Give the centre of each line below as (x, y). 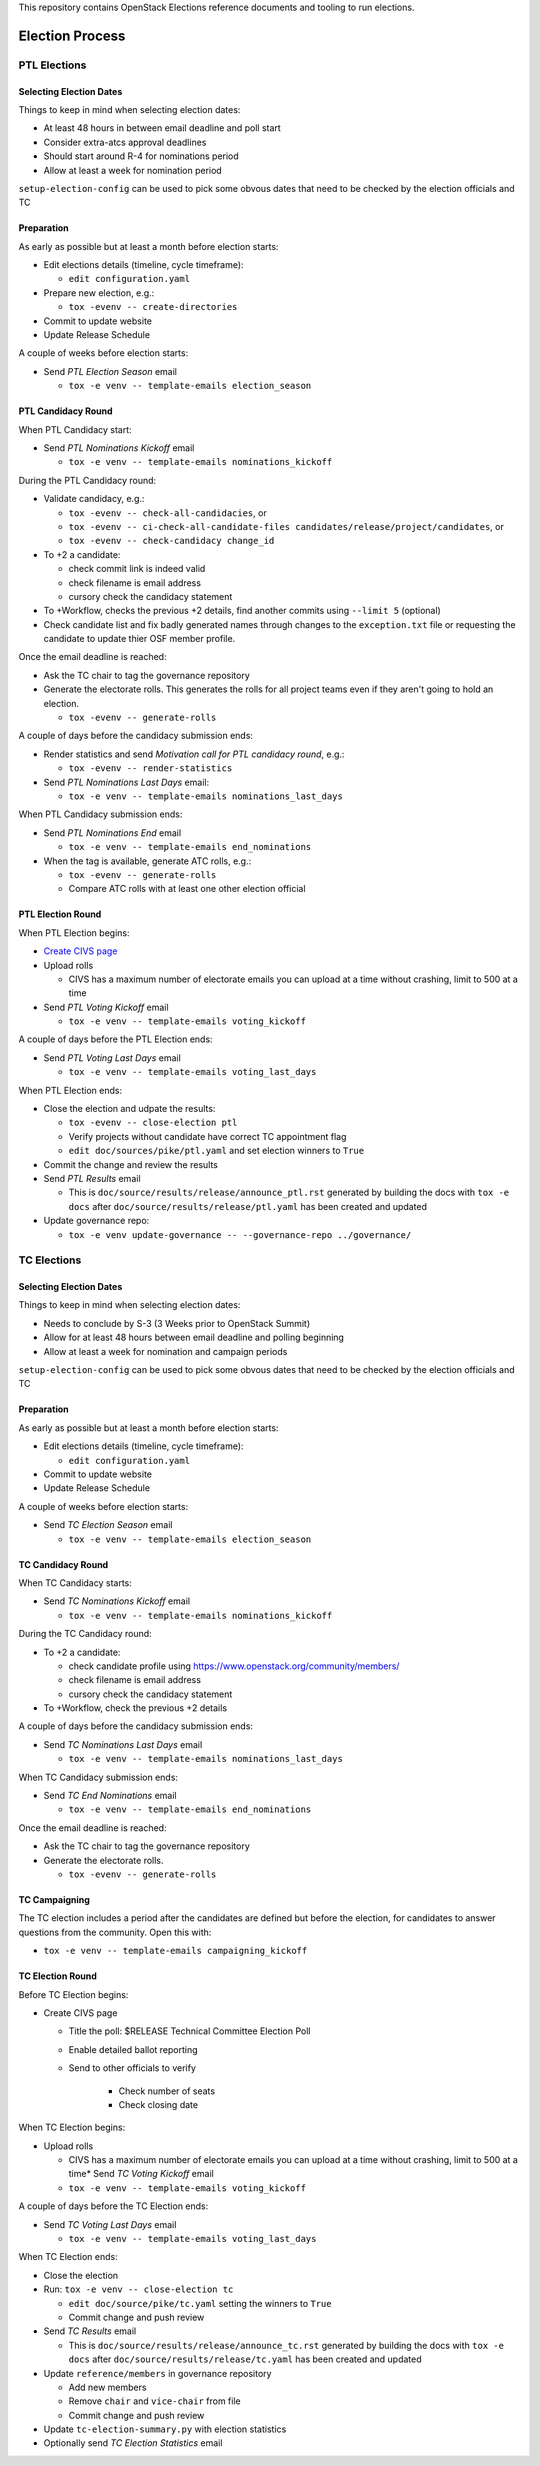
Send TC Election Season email (108, 1525)
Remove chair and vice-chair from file (154, 2401)
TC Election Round (57, 1976)
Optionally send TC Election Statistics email (133, 2443)
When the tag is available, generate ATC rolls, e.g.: (147, 861)
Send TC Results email (90, 2331)
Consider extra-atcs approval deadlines (125, 142)
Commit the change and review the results (131, 1164)
